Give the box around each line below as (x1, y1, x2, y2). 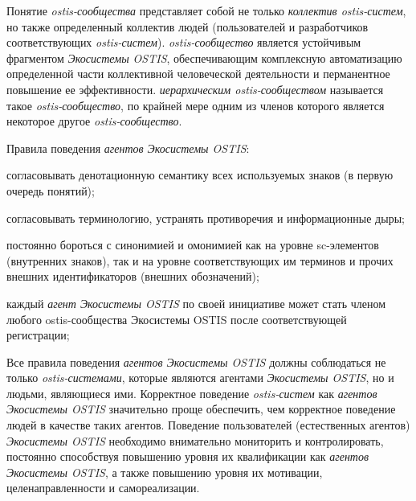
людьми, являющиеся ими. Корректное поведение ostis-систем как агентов (6, 384, 377, 401)
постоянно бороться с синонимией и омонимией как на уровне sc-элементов (6, 236, 379, 253)
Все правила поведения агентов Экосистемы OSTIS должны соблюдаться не (6, 353, 386, 370)
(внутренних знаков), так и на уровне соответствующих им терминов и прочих (6, 252, 394, 269)
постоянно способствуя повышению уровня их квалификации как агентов (6, 448, 369, 465)
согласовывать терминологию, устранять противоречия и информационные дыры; (6, 209, 405, 226)
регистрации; (6, 326, 70, 343)
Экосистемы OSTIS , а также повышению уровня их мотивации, (6, 463, 323, 480)
